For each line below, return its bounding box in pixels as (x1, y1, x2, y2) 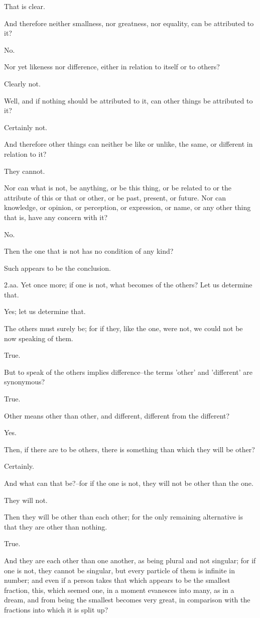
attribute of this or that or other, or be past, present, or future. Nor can (4, 192, 226, 202)
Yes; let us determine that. (4, 306, 86, 317)
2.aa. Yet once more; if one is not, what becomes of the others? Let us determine (4, 279, 252, 290)
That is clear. (4, 1, 45, 11)
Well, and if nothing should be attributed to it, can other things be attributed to (4, 95, 253, 106)
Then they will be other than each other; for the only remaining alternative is (4, 511, 243, 522)
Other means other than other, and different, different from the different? (4, 410, 230, 421)
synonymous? (4, 376, 45, 387)
